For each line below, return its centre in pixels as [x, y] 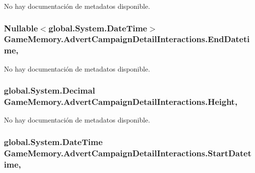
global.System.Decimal [50, 90]
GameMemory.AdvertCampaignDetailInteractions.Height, [121, 102]
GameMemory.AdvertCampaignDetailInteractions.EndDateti [127, 39]
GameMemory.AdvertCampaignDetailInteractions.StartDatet [128, 153]
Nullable [21, 28]
